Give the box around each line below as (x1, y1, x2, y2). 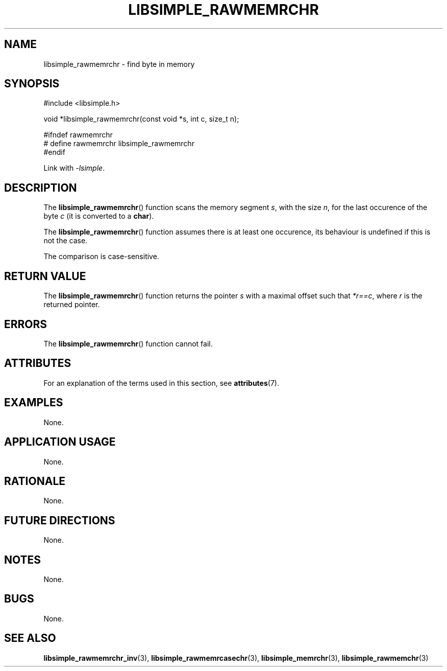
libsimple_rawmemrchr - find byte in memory (43, 59, 195, 68)
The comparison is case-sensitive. (43, 252, 159, 261)
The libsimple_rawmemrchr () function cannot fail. (43, 339, 213, 348)
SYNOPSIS (4, 77, 60, 90)
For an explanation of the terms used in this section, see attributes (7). (43, 378, 279, 387)
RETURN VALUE (4, 269, 86, 283)
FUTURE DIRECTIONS (4, 514, 115, 527)
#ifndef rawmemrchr (43, 130, 113, 140)
